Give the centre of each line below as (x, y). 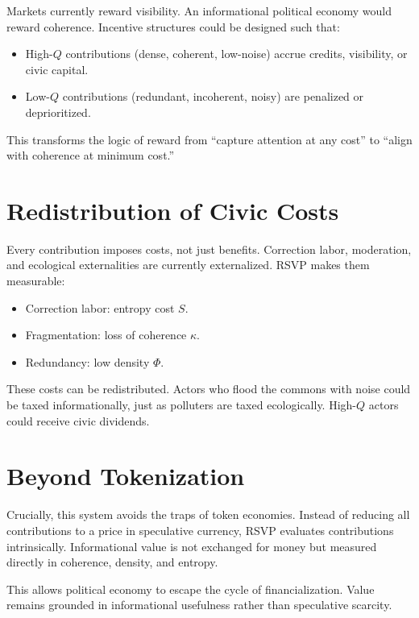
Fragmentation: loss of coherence (106, 335)
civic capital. (57, 69)
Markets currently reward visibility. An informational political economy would (199, 10)
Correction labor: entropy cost (100, 307)
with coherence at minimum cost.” (91, 155)
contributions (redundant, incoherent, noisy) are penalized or (213, 96)
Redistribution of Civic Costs (173, 210)
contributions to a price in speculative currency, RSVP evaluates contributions (200, 530)
